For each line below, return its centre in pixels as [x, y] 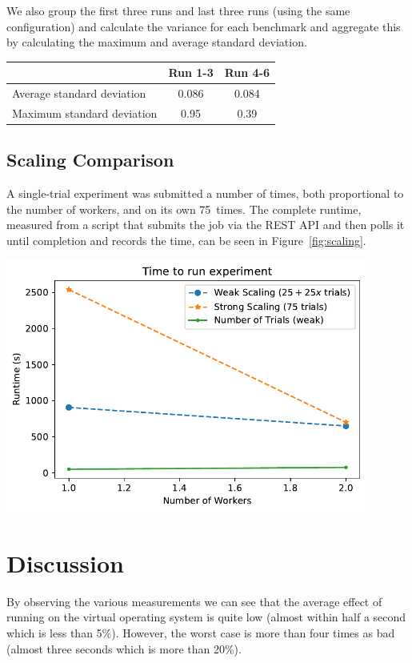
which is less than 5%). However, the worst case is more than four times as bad [201, 633]
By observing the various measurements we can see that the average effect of [194, 601]
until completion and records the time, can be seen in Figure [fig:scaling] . [186, 241]
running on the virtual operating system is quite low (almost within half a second [206, 617]
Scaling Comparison [90, 160]
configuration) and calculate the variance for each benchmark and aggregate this [204, 26]
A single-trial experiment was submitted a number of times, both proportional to [205, 193]
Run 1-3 [191, 72]
